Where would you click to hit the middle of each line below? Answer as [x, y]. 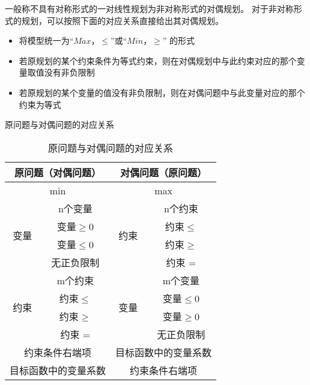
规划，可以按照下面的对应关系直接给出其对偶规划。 [122, 20]
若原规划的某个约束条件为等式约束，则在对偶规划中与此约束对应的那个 [158, 60]
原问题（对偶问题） [58, 172]
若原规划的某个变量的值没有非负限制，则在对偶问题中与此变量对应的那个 [162, 92]
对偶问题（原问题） [164, 172]
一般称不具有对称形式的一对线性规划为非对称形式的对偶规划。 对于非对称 [149, 8]
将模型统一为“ [46, 40]
